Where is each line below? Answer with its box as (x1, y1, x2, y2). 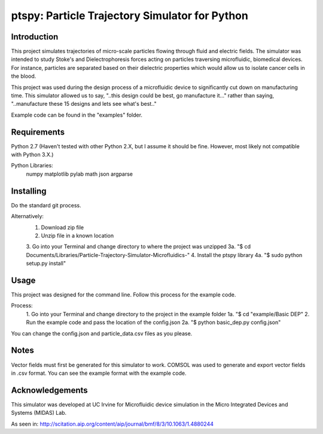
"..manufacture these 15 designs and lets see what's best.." (11, 100, 157, 108)
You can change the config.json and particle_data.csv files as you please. (11, 329, 193, 337)
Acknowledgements (11, 385, 88, 395)
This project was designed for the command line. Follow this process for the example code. (11, 291, 236, 298)
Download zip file (41, 224, 84, 231)
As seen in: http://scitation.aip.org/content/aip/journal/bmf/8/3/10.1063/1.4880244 (11, 420, 214, 427)
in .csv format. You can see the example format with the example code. (11, 369, 187, 377)
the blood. (11, 72, 36, 80)
